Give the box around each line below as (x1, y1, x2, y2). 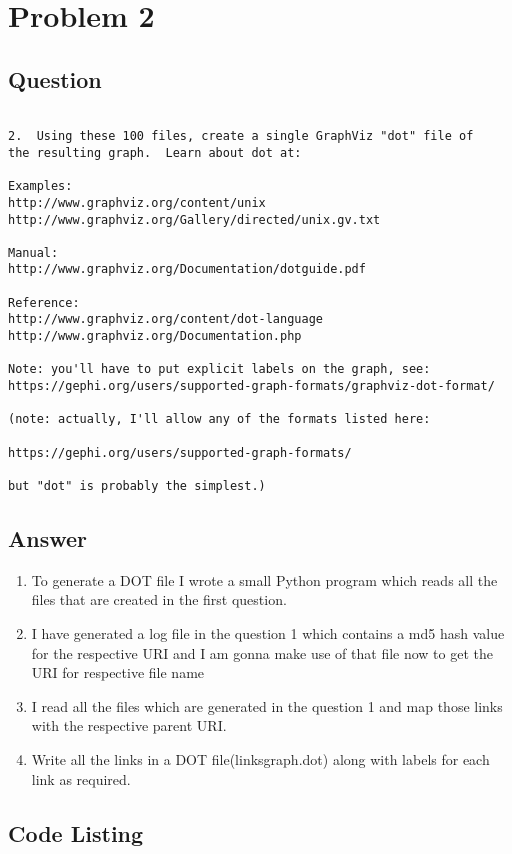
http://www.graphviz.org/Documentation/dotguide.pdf (8, 262, 366, 277)
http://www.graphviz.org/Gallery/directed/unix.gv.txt (8, 212, 381, 227)
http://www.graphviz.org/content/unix (8, 195, 266, 210)
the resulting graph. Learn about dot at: (8, 145, 302, 160)
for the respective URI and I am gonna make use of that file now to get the (31, 642, 493, 663)
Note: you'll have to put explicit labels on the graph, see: (8, 362, 431, 377)
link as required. (31, 768, 131, 789)
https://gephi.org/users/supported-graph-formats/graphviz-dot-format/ (8, 379, 495, 394)
